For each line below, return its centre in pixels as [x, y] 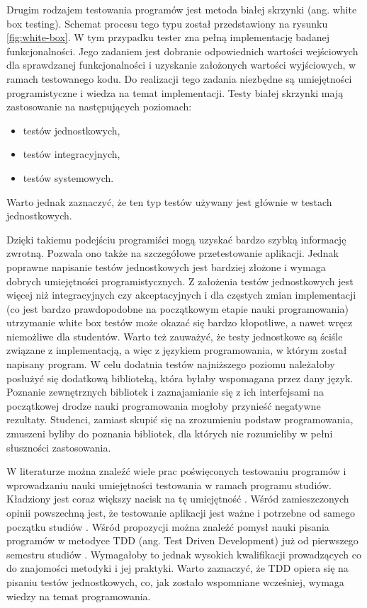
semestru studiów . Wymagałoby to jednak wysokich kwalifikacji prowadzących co [184, 554]
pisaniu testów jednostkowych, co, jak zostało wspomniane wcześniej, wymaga [175, 581]
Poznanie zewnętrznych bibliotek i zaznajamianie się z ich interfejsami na [165, 392]
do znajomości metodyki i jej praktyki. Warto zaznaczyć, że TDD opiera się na [177, 568]
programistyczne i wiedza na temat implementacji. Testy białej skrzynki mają [175, 92]
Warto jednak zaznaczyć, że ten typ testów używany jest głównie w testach [169, 201]
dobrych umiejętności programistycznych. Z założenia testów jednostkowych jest [180, 281]
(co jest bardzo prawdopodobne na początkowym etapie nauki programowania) [177, 308]
